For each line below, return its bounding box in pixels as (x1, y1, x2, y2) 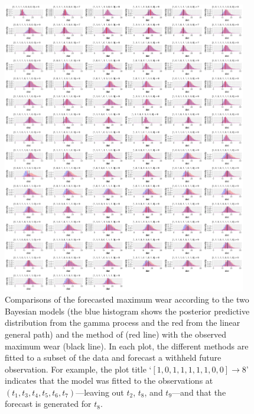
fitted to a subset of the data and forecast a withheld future (5, 351, 222, 364)
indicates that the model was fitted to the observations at (5, 374, 213, 387)
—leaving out (76, 386, 124, 398)
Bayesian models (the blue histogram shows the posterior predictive (5, 304, 250, 317)
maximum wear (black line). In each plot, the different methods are (5, 339, 249, 352)
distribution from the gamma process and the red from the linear (5, 316, 240, 329)
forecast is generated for (5, 397, 92, 410)
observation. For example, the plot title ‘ (5, 362, 152, 375)
